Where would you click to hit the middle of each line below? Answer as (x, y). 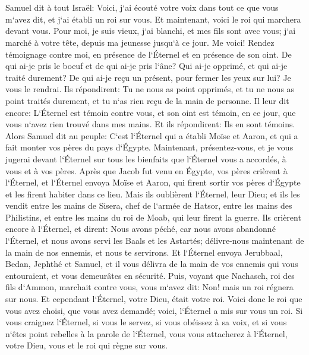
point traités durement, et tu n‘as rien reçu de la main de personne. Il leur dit (147, 100)
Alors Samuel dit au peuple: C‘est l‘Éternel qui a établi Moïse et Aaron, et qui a (152, 135)
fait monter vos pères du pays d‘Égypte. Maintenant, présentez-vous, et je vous (149, 147)
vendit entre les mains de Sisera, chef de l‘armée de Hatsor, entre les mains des (149, 205)
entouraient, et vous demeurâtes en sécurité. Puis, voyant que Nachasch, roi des (150, 275)
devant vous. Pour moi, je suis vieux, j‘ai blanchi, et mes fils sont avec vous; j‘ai (151, 31)
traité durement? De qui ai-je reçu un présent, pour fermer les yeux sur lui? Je (148, 77)
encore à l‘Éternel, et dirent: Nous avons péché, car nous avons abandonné (141, 229)
